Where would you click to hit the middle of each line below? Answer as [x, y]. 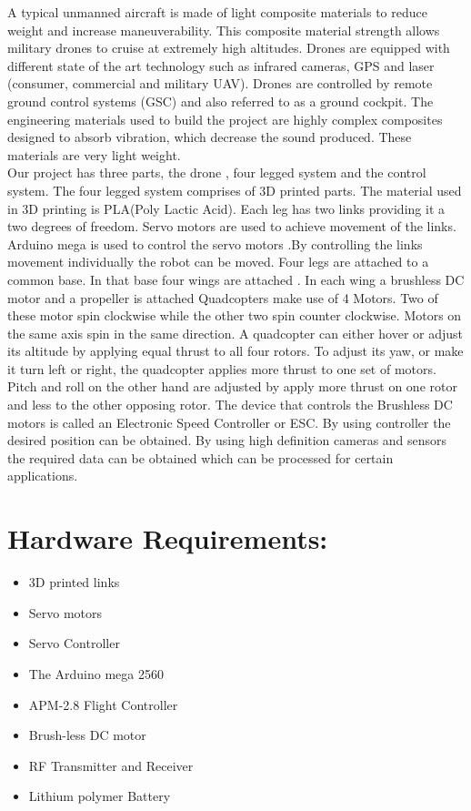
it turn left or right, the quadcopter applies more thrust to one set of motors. [222, 368]
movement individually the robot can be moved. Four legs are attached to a [218, 262]
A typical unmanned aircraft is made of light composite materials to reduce [217, 12]
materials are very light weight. [94, 154]
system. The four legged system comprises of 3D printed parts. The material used [235, 190]
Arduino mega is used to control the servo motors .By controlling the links [215, 243]
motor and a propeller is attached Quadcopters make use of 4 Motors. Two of [223, 297]
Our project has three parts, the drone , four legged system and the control [217, 172]
